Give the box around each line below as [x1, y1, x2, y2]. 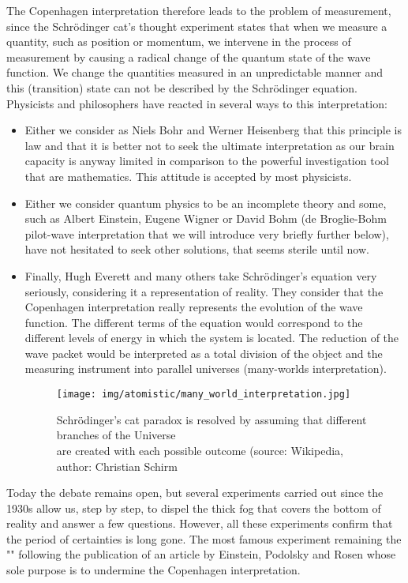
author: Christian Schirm [56, 457, 178, 474]
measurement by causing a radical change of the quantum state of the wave [6, 48, 371, 65]
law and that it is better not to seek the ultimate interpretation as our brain [24, 137, 395, 153]
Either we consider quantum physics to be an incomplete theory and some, [24, 194, 387, 211]
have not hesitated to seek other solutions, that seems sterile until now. [24, 241, 369, 258]
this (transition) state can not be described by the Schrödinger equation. [6, 79, 358, 96]
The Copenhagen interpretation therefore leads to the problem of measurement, [6, 2, 391, 18]
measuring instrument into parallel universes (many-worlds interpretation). [24, 360, 387, 377]
